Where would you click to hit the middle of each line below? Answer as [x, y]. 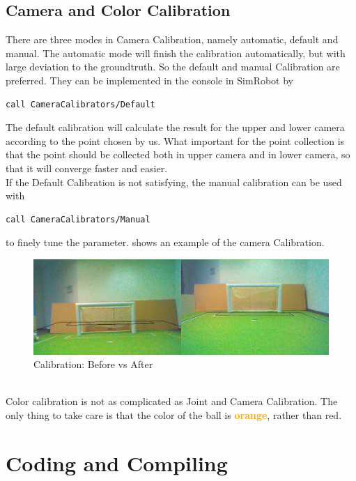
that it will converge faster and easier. [87, 168]
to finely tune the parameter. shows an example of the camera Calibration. [165, 242]
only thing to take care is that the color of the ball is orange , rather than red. [174, 415]
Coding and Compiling [117, 463]
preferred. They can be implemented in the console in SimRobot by [149, 80]
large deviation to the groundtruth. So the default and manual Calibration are [173, 67]
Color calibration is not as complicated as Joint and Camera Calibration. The [172, 401]
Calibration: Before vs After [93, 364]
